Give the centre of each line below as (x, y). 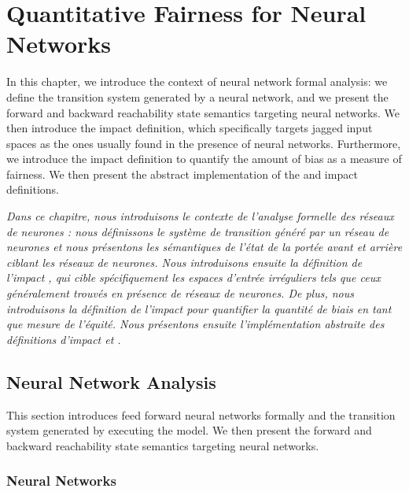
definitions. (33, 189)
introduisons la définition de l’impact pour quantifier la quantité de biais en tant (199, 308)
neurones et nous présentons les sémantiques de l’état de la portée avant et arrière (204, 247)
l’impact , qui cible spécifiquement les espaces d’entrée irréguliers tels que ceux (193, 277)
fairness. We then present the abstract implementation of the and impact (182, 174)
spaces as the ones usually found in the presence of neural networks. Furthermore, (204, 143)
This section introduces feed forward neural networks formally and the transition (201, 414)
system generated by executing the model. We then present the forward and (189, 430)
